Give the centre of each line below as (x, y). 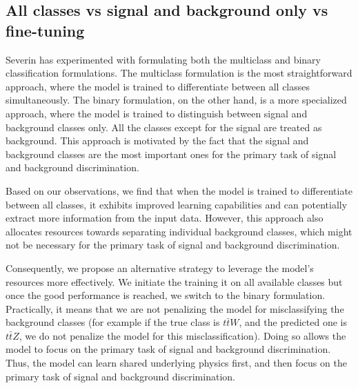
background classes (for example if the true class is (113, 322)
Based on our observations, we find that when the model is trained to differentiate (179, 190)
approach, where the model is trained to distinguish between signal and (157, 113)
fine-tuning (45, 30)
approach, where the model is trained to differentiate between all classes (158, 86)
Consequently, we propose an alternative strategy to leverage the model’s (160, 268)
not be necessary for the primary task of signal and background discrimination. (173, 245)
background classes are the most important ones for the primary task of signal (171, 154)
